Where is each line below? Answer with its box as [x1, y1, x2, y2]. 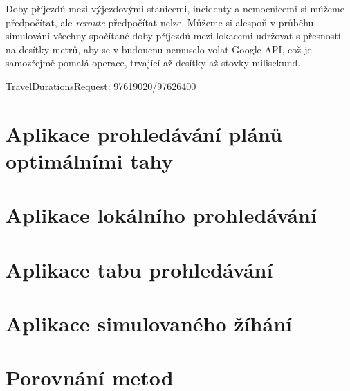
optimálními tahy [6, 146, 174, 174]
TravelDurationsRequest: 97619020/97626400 [6, 78, 196, 93]
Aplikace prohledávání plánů [6, 119, 282, 147]
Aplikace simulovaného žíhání [6, 309, 292, 338]
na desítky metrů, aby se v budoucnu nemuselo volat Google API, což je [6, 42, 312, 56]
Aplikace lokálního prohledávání [6, 201, 317, 229]
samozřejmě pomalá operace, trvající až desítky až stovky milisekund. [6, 55, 301, 70]
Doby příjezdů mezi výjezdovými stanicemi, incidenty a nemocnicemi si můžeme [6, 1, 344, 15]
